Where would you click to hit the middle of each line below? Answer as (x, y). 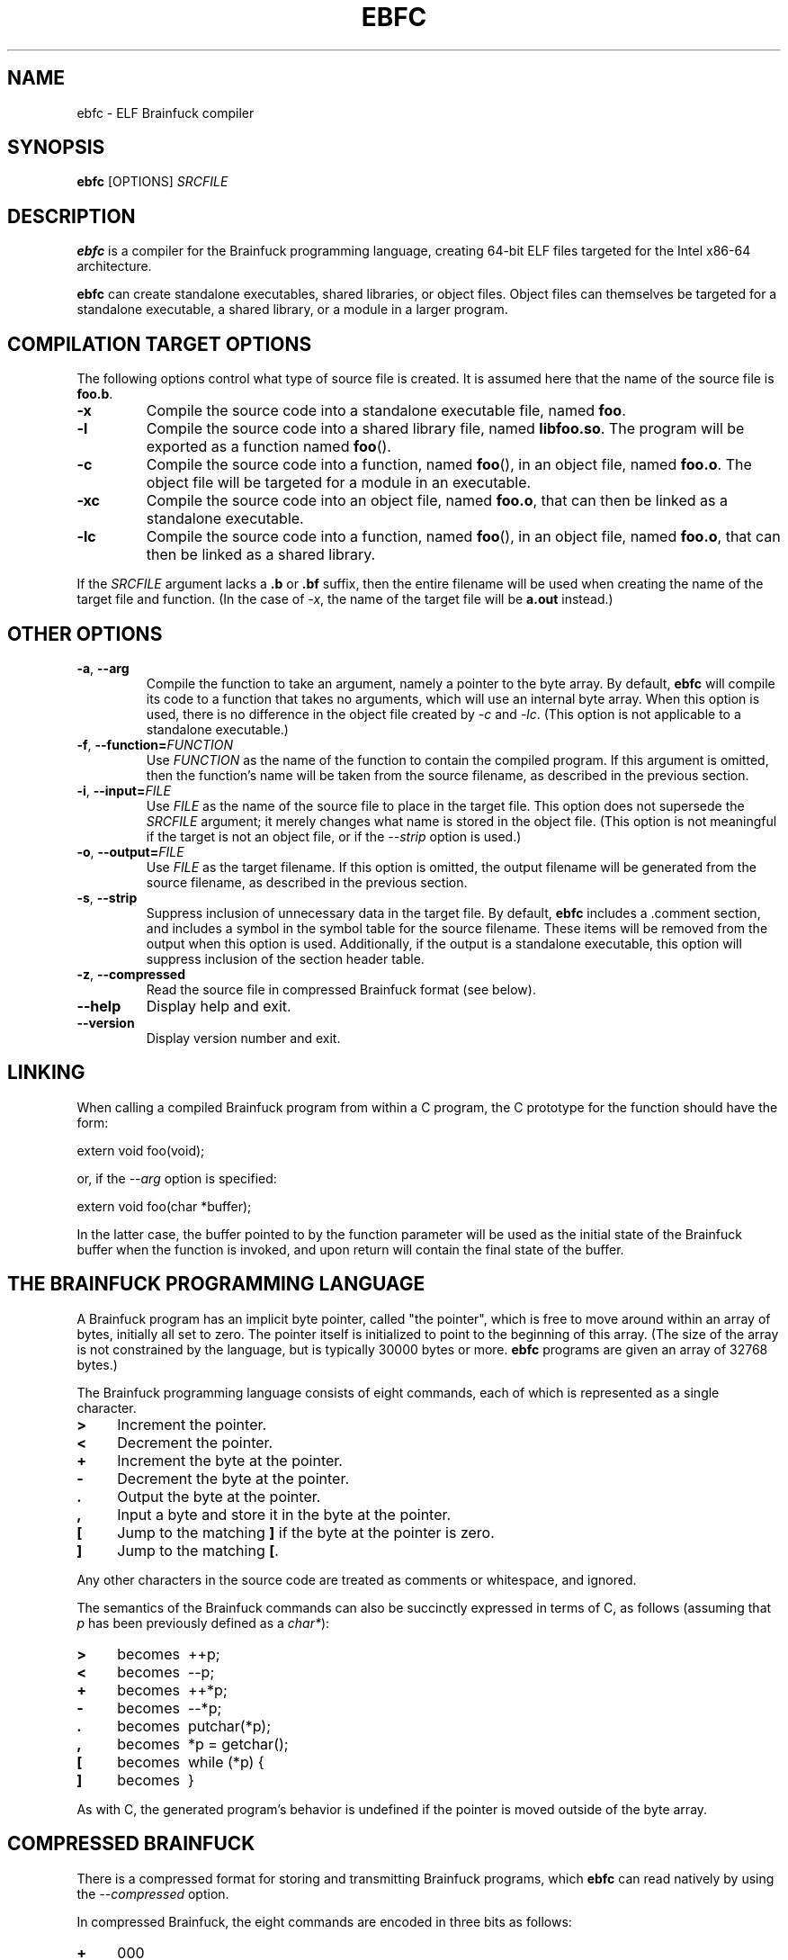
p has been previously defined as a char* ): (203, 1623)
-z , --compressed (131, 974)
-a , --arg (103, 668)
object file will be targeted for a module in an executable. (339, 483)
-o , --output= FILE (130, 851)
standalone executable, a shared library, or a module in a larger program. (292, 310)
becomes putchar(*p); (194, 1726)
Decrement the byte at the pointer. (233, 1478)
